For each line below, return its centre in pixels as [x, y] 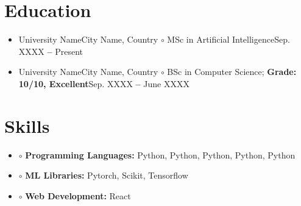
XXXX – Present [51, 51]
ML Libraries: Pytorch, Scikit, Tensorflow [107, 175]
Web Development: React [78, 195]
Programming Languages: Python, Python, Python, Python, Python [160, 154]
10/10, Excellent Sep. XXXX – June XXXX [104, 83]
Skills [27, 125]
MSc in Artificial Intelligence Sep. [228, 39]
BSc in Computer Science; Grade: [232, 72]
